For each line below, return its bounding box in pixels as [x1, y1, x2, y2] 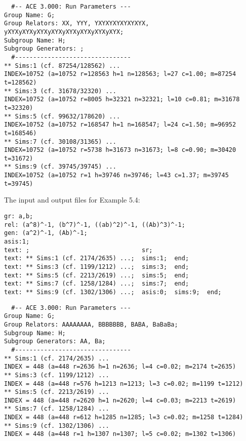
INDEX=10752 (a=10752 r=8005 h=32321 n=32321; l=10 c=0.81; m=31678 [4, 96, 240, 103]
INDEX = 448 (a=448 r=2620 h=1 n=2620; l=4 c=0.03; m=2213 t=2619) [4, 396, 236, 404]
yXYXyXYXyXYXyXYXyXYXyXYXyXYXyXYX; [4, 28, 124, 35]
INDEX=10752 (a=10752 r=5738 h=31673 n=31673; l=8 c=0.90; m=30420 [4, 146, 236, 154]
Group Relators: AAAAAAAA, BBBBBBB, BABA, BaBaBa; [4, 320, 178, 328]
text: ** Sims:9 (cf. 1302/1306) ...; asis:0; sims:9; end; [4, 288, 222, 296]
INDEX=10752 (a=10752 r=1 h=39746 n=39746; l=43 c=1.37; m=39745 [4, 172, 229, 179]
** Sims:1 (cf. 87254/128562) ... [4, 62, 120, 69]
